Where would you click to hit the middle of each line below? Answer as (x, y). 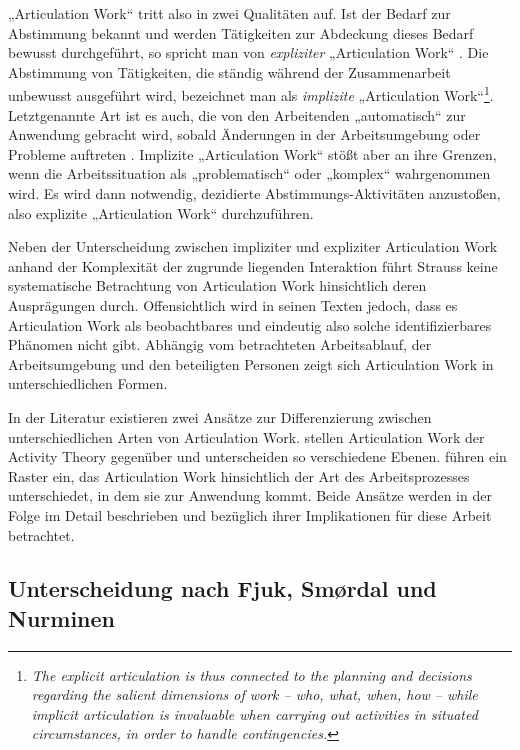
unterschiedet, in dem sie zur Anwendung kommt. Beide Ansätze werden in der (250, 495)
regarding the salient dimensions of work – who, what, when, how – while (254, 694)
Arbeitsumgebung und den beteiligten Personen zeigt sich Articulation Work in (251, 363)
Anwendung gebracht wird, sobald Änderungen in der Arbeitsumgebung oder (244, 134)
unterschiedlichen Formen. (88, 383)
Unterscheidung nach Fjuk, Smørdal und (222, 588)
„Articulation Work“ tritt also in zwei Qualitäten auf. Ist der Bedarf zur (229, 13)
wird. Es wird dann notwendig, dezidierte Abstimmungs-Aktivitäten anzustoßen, (254, 193)
